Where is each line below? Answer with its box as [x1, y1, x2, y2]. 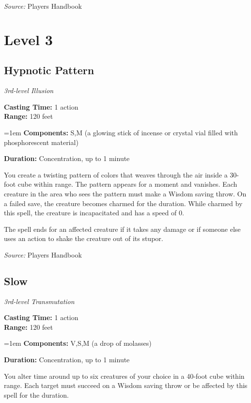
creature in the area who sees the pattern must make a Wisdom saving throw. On [4, 188, 247, 198]
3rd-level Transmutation [4, 296, 75, 306]
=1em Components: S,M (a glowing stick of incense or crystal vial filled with [4, 127, 238, 137]
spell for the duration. [4, 389, 69, 400]
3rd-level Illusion [4, 85, 54, 96]
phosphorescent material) [4, 137, 78, 147]
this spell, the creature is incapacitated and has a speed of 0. [4, 208, 184, 218]
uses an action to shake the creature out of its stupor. [4, 233, 163, 243]
